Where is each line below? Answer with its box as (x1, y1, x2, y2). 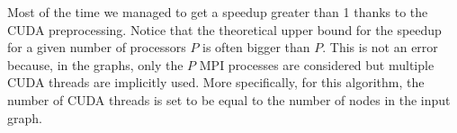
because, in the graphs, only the (7, 55, 184, 74)
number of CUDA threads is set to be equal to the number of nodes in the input (7, 90, 451, 109)
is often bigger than (202, 38, 310, 57)
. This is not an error (322, 38, 438, 57)
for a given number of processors (7, 38, 186, 57)
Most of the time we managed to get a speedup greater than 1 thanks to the (7, 3, 428, 21)
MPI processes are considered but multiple (199, 55, 435, 74)
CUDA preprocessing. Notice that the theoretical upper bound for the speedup (7, 20, 442, 39)
